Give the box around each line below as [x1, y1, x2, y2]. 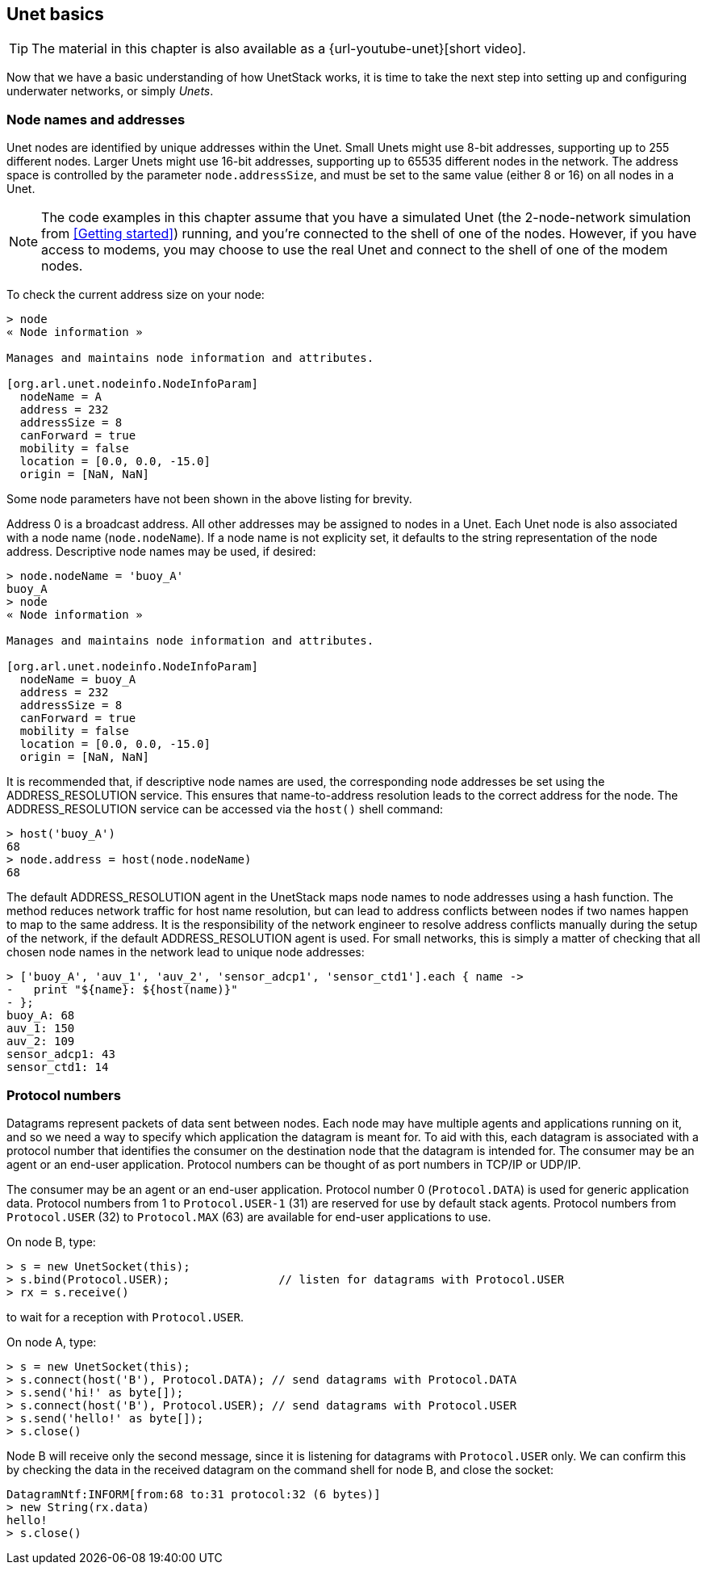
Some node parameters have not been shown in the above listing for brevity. [6, 492, 412, 506]
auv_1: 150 [6, 1022, 75, 1035]
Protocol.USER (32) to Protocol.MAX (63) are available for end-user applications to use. [6, 1209, 491, 1224]
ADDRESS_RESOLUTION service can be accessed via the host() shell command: [6, 802, 444, 817]
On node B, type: [6, 1234, 96, 1249]
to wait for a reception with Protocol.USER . [6, 1309, 244, 1324]
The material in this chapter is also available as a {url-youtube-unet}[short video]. [31, 40, 526, 57]
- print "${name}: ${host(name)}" [6, 983, 238, 997]
